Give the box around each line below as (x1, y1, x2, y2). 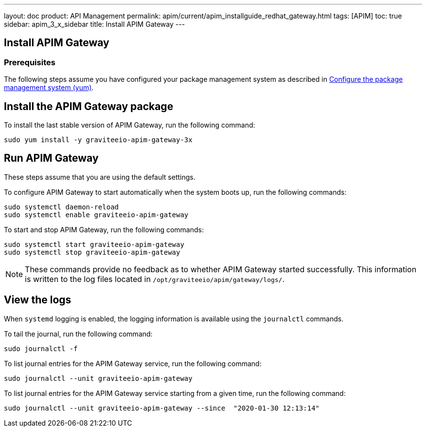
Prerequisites (4, 57, 55, 67)
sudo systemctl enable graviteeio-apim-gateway (4, 210, 189, 219)
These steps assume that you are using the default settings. (4, 172, 195, 181)
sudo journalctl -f (4, 344, 78, 353)
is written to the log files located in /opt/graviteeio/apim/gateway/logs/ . (25, 274, 285, 284)
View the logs (4, 294, 71, 306)
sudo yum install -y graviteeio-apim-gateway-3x (4, 136, 193, 144)
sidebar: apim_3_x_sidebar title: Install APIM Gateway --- (4, 20, 185, 28)
